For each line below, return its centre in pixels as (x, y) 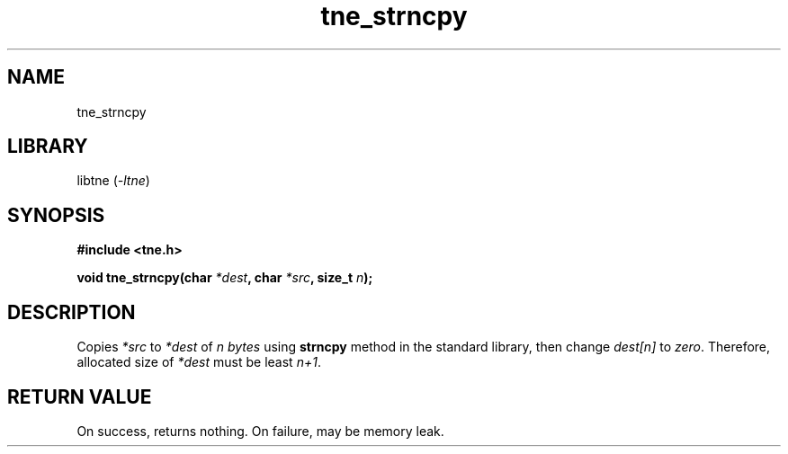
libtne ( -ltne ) (113, 181)
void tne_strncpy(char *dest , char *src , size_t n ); (225, 278)
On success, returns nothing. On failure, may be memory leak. (260, 431)
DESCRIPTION (72, 312)
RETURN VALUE (80, 396)
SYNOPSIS (56, 215)
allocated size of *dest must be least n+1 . (199, 362)
